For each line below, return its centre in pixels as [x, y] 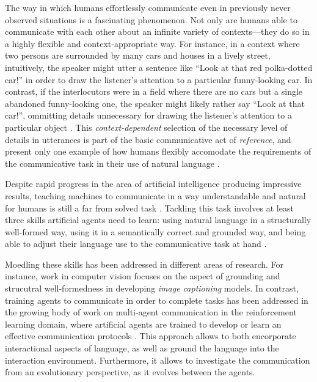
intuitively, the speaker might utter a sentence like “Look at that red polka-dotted [159, 67]
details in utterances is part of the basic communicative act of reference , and [148, 139]
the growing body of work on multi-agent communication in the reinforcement [151, 312]
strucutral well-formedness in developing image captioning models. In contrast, [152, 288]
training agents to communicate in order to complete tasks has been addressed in [157, 300]
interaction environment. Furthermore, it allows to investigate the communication [158, 360]
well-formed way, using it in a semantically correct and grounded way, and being [155, 231]
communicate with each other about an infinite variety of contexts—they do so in [157, 31]
